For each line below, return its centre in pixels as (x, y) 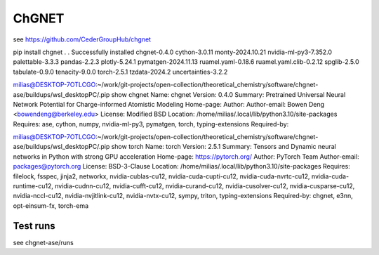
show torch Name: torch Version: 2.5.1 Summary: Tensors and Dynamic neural (224, 147)
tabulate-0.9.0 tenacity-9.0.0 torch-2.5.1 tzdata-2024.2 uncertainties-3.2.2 (120, 72)
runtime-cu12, (33, 186)
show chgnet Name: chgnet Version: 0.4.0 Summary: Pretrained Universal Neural (228, 94)
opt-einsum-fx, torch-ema (51, 205)
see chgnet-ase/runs (43, 242)
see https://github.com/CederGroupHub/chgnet (82, 39)
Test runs (34, 226)
